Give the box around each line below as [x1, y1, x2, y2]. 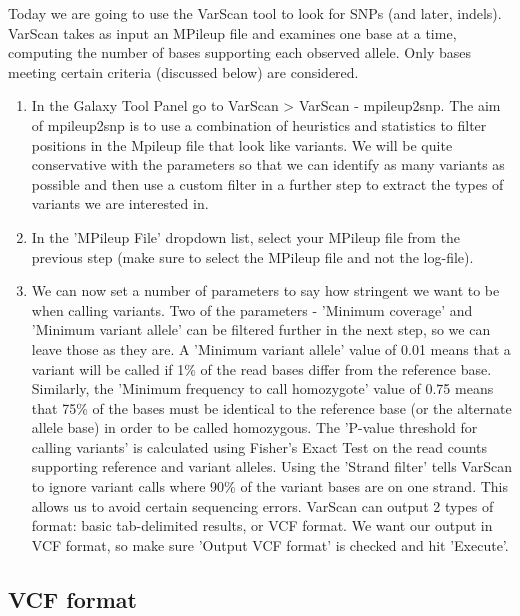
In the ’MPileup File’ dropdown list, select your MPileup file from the [31, 226, 461, 247]
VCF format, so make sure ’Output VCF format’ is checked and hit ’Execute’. [31, 534, 509, 555]
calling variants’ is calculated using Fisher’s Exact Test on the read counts [31, 436, 488, 457]
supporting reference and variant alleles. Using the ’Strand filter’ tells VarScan [31, 456, 512, 477]
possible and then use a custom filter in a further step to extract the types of [31, 173, 504, 194]
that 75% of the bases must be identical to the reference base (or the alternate [31, 397, 512, 418]
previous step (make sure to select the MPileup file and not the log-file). [31, 246, 474, 267]
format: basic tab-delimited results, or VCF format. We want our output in [31, 515, 493, 536]
